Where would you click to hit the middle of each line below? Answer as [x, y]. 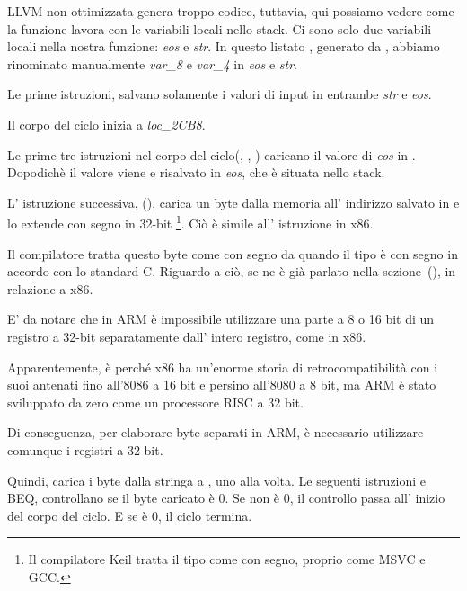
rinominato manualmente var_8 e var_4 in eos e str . [152, 63]
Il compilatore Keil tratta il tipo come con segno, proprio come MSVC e [227, 559]
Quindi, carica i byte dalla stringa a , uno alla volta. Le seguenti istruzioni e [217, 480]
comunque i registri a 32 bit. [85, 449]
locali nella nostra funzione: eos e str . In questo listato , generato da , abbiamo [224, 46]
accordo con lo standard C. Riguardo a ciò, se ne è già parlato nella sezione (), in [232, 271]
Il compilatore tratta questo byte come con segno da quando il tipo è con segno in [233, 253]
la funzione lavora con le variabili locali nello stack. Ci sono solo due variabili [220, 28]
